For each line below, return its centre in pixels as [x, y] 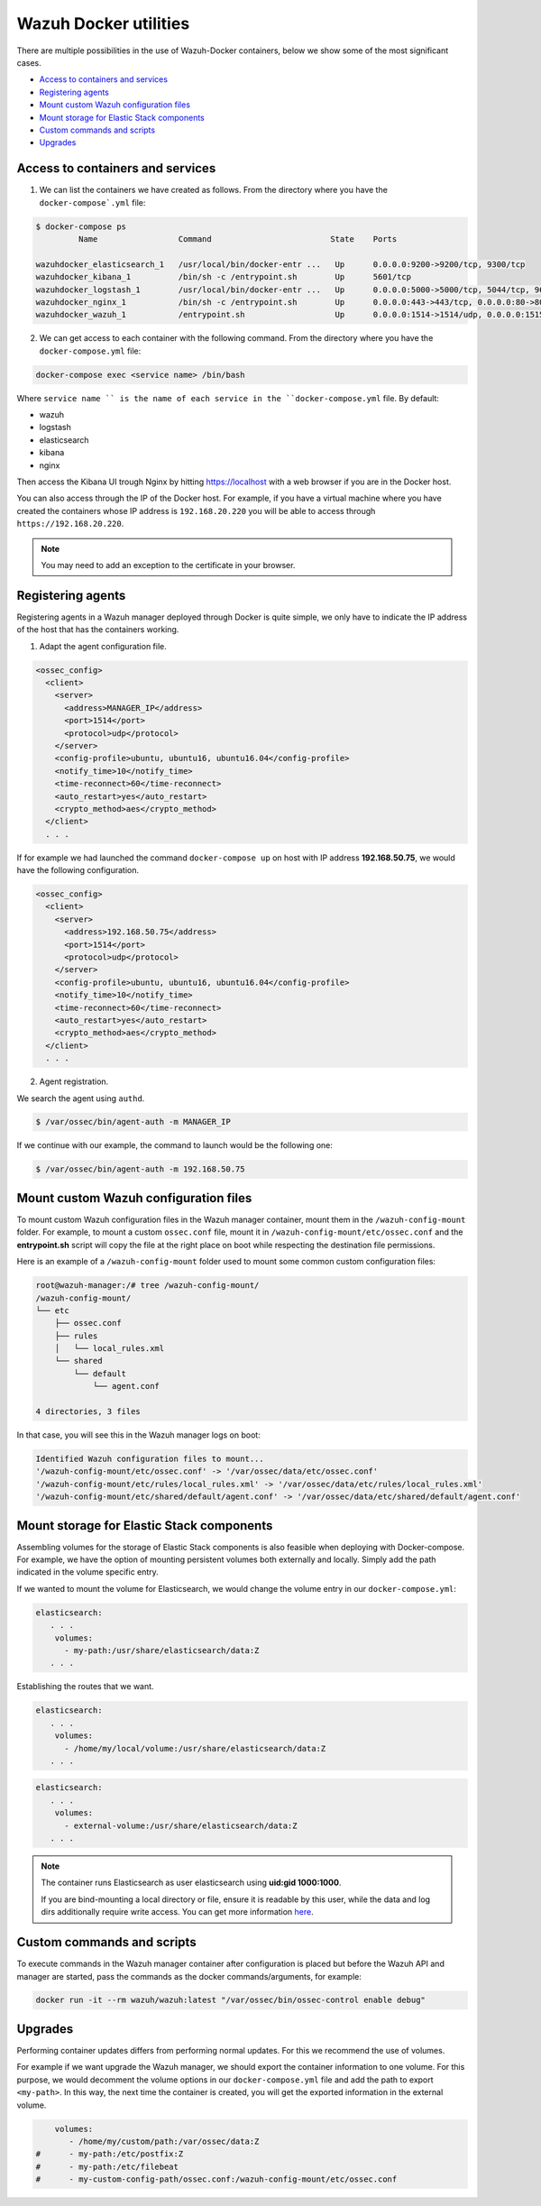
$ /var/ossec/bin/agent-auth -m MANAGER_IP [133, 1122]
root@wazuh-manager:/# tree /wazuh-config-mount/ [147, 1286]
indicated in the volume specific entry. [88, 1572]
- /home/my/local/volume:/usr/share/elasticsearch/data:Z [195, 1748]
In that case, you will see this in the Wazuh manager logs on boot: [138, 1435]
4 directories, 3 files [88, 1412]
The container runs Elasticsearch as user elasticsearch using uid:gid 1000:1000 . [191, 1883]
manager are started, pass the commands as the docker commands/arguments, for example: [189, 1976]
